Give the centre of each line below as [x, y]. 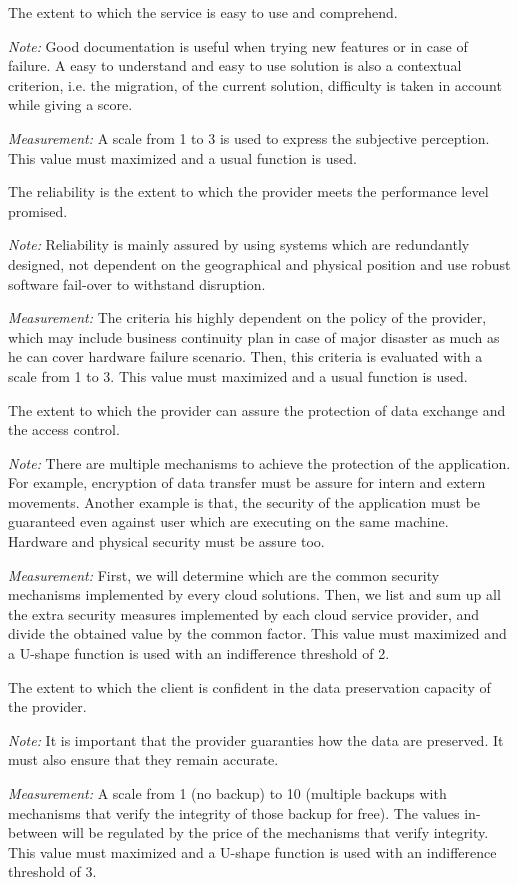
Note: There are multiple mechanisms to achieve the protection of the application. [259, 462]
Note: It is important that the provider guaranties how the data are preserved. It [256, 739]
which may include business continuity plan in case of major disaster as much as [254, 336]
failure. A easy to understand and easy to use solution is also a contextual [235, 65]
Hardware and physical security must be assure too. [166, 541]
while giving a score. [70, 104]
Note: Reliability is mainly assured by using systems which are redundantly [239, 244]
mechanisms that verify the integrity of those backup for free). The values [234, 812]
